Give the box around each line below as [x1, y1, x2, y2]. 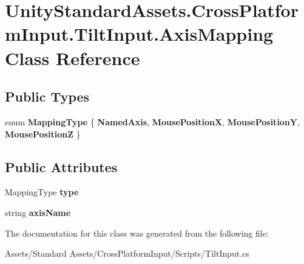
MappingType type [5, 186, 79, 198]
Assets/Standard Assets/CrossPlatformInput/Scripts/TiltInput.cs [5, 247, 249, 260]
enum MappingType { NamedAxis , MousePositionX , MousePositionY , [5, 115, 300, 128]
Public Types [5, 87, 90, 106]
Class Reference [5, 45, 140, 70]
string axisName [5, 206, 71, 218]
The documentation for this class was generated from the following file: [5, 226, 269, 239]
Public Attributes [5, 157, 118, 176]
